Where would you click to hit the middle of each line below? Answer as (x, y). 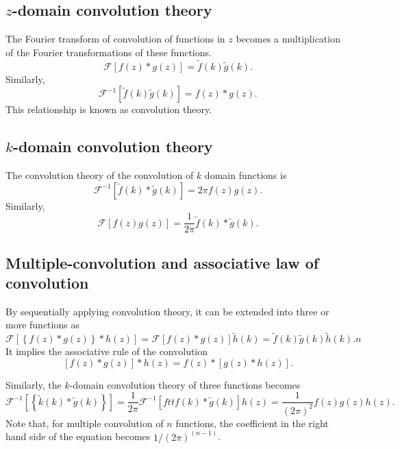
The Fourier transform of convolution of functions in (115, 39)
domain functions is (246, 175)
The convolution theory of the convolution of (100, 175)
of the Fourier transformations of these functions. (109, 52)
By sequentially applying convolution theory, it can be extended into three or (167, 311)
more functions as (42, 325)
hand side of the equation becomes (78, 436)
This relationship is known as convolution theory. (109, 109)
